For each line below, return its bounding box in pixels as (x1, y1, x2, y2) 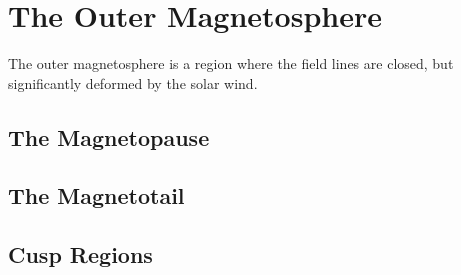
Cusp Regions (8, 239, 153, 270)
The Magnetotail (8, 180, 185, 211)
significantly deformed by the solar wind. (8, 72, 258, 93)
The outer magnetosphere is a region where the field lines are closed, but (8, 53, 454, 74)
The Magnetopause (8, 121, 210, 152)
